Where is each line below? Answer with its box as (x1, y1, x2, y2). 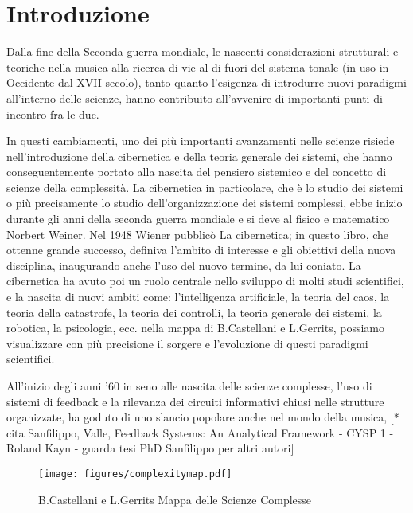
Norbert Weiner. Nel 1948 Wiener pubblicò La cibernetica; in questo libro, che (6, 225, 389, 242)
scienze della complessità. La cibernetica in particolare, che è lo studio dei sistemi (6, 178, 403, 195)
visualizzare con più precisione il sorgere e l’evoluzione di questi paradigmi (6, 335, 368, 351)
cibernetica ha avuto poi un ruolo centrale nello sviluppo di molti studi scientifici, (6, 272, 404, 289)
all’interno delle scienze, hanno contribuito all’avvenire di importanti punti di (6, 89, 383, 106)
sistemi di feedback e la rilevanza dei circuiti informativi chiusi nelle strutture (6, 393, 384, 409)
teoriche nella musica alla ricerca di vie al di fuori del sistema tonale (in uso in (6, 58, 389, 75)
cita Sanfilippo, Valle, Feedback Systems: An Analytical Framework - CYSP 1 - (6, 424, 394, 441)
